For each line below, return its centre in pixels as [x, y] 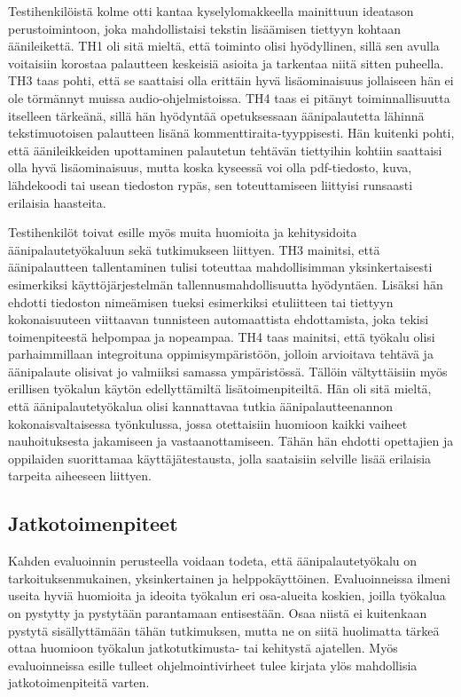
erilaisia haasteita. [57, 202]
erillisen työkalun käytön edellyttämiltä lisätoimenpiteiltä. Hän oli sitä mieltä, [220, 388]
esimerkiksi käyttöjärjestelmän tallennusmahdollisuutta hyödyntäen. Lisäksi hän [226, 284]
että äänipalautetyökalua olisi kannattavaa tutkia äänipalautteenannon [201, 406]
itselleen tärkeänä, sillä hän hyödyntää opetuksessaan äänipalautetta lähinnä [216, 115]
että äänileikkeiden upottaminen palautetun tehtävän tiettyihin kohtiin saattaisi [225, 150]
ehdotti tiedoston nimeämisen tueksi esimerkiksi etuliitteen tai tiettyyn [201, 301]
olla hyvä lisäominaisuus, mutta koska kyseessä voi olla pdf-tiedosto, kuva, [210, 167]
